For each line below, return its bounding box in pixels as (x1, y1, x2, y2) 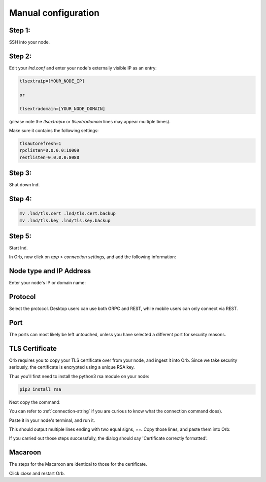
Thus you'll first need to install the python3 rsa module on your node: (9, 373, 150, 379)
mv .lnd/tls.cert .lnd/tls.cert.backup (19, 211, 116, 216)
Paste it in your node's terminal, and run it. (9, 417, 96, 423)
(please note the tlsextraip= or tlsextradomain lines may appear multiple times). (9, 118, 171, 124)
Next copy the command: (9, 399, 61, 405)
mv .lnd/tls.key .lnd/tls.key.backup (19, 217, 111, 223)
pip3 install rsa (19, 386, 62, 392)
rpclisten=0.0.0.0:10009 (19, 148, 80, 153)
